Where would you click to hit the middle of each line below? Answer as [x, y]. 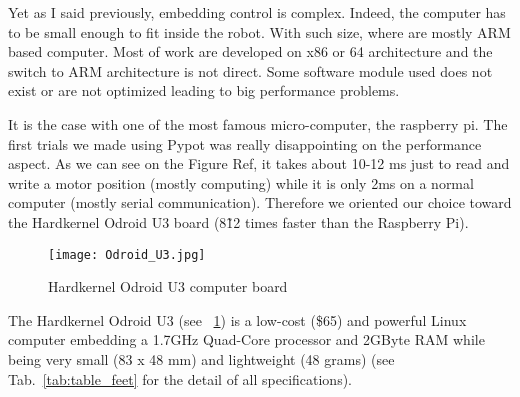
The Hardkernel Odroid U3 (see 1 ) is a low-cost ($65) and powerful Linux [237, 319]
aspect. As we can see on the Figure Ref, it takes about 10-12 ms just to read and [259, 163]
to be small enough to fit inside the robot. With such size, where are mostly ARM [259, 31]
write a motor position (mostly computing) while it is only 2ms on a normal [241, 182]
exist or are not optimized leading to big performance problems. [204, 90]
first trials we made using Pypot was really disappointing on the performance [245, 143]
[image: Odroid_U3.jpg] [127, 254]
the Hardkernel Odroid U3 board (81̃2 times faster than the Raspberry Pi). [238, 221]
